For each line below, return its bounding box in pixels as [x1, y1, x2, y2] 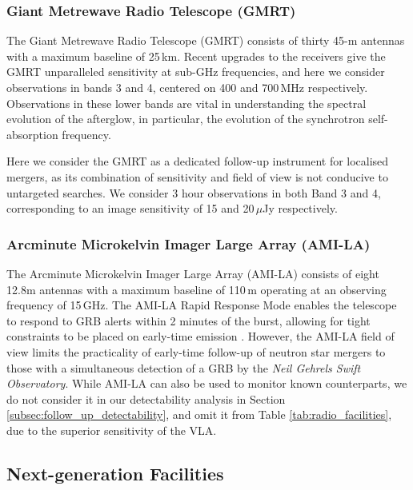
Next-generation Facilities [6, 460, 224, 485]
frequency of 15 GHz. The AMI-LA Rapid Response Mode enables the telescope [6, 297, 397, 313]
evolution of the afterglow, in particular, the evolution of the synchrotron [6, 110, 365, 127]
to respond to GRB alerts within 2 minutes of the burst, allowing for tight [6, 312, 371, 329]
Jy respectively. [263, 200, 338, 217]
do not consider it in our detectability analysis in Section [6, 390, 286, 407]
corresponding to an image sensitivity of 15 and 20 [6, 200, 255, 217]
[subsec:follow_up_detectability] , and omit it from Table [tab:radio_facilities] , [6, 406, 392, 423]
